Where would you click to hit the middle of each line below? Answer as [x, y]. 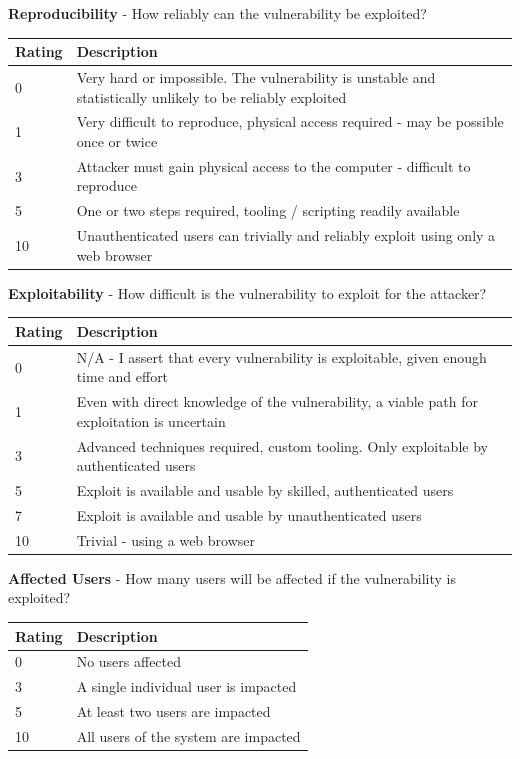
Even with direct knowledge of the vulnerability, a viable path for [277, 401]
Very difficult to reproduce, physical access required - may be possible [290, 121]
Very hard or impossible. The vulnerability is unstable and [256, 76]
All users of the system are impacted [188, 735]
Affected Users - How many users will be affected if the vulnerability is [232, 577]
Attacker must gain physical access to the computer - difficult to [273, 165]
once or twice [117, 140]
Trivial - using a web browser [166, 539]
